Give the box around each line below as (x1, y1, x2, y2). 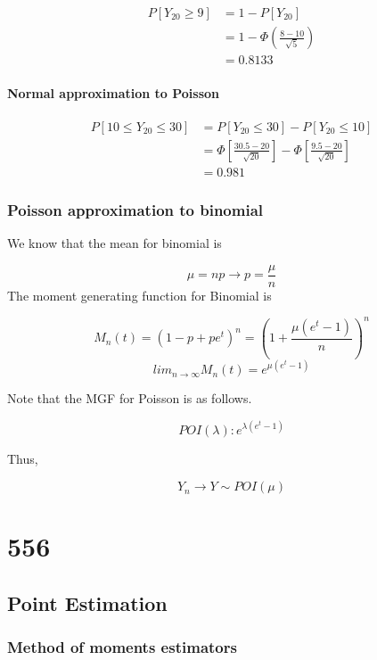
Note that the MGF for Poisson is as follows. (7, 389, 252, 408)
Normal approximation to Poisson (7, 83, 220, 102)
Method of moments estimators (7, 636, 237, 658)
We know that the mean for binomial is (7, 234, 222, 252)
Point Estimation (7, 589, 168, 616)
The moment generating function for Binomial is (7, 285, 272, 304)
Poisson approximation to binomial (7, 198, 264, 220)
